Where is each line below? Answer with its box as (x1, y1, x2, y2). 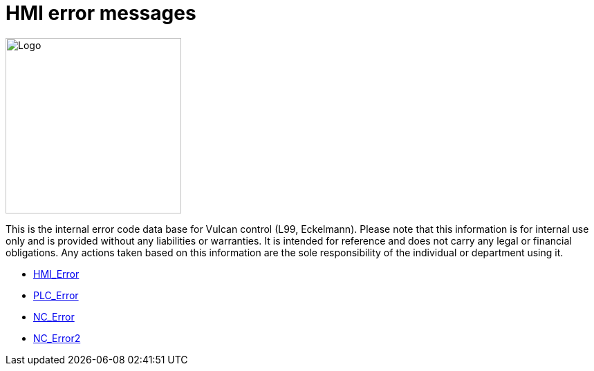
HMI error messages (6, 1, 196, 25)
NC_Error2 (33, 332, 81, 344)
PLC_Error (33, 289, 79, 301)
